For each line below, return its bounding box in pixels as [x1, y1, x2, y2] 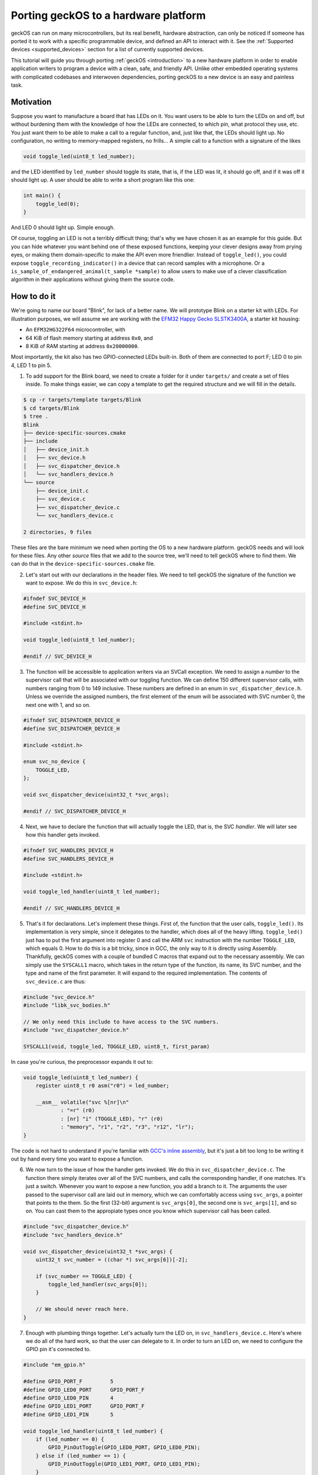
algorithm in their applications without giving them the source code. [11, 276, 175, 283]
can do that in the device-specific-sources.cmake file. [11, 560, 155, 568]
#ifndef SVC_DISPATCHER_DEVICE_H [23, 717, 120, 724]
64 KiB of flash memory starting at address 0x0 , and [25, 334, 153, 342]
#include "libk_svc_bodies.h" [23, 1002, 111, 1008]
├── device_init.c [35, 487, 89, 494]
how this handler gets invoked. [25, 831, 100, 838]
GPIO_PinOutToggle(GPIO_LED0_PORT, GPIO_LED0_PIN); [48, 1444, 201, 1451]
